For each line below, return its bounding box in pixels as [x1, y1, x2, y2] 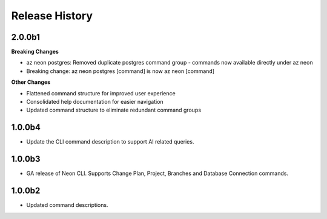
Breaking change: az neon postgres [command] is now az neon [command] [26, 67, 215, 75]
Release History [11, 9, 93, 22]
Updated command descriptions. [26, 202, 108, 209]
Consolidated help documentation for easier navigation [26, 98, 163, 106]
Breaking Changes [11, 48, 59, 56]
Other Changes [11, 78, 51, 86]
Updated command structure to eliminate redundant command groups [26, 106, 202, 114]
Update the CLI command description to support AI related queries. [26, 138, 194, 145]
